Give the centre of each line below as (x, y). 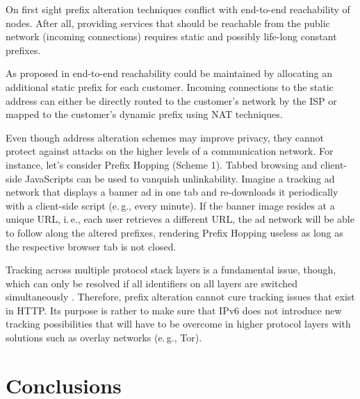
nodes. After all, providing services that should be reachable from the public (168, 23)
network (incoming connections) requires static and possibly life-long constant (171, 36)
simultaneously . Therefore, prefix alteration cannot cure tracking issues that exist (180, 297)
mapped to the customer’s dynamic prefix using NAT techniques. (144, 114)
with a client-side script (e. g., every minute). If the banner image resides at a (170, 205)
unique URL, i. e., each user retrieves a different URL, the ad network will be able (180, 219)
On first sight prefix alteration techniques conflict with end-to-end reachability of (178, 9)
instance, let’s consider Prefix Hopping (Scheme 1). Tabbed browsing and (162, 164)
